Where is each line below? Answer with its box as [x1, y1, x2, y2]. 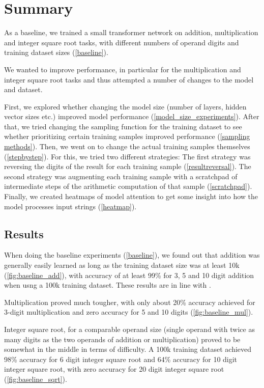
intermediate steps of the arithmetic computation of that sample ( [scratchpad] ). [4, 181, 252, 191]
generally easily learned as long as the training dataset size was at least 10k [4, 260, 240, 270]
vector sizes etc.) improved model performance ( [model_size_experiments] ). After [4, 111, 259, 122]
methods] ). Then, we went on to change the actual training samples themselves [4, 141, 250, 152]
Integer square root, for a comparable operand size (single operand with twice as [4, 323, 255, 334]
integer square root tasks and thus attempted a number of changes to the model [4, 74, 254, 85]
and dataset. [4, 84, 43, 95]
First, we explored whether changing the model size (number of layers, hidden [4, 101, 247, 112]
